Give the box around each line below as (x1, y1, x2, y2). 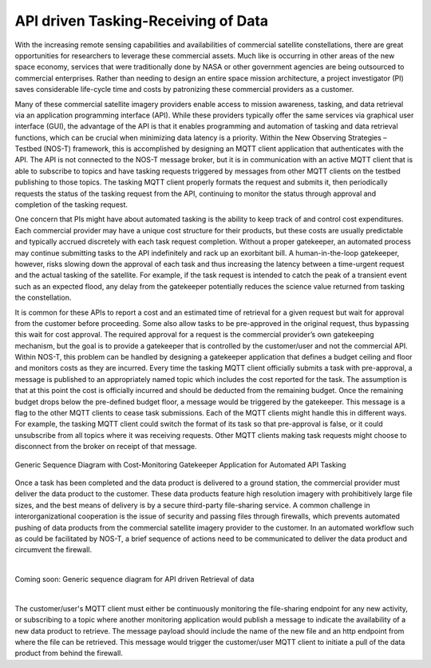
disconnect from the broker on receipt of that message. (14, 442, 197, 451)
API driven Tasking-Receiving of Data (14, 12, 269, 30)
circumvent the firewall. (14, 545, 92, 555)
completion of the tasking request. (14, 200, 128, 209)
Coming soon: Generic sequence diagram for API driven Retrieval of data (14, 575, 255, 584)
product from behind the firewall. (14, 648, 123, 658)
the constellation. (14, 292, 72, 303)
